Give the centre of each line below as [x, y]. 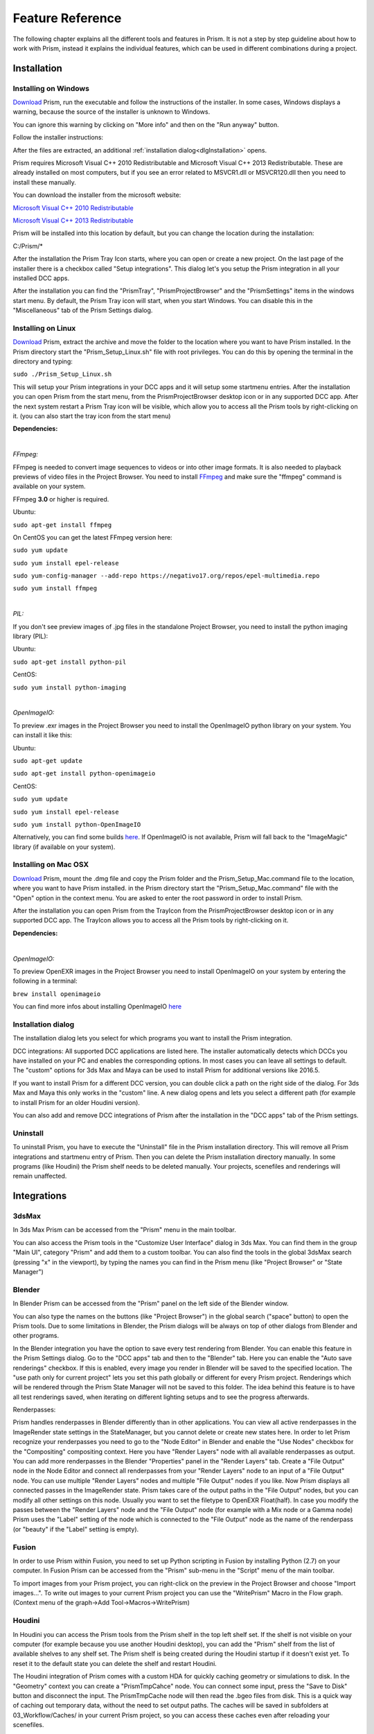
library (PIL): [30, 636]
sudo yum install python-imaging [70, 687]
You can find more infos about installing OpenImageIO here [97, 1006]
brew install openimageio [57, 994]
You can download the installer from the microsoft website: [97, 195]
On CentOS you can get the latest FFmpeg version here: [92, 537]
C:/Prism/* [28, 246]
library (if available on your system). [64, 847]
